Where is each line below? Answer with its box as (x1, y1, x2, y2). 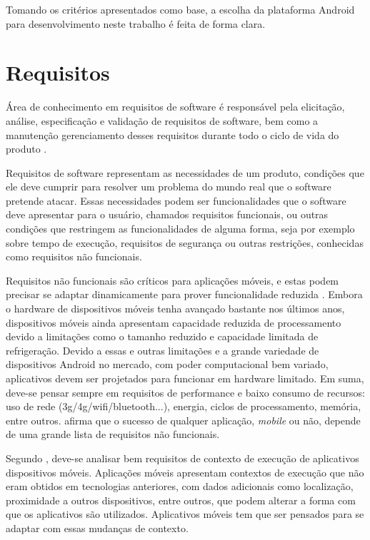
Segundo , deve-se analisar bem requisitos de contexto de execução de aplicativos (6, 450, 359, 465)
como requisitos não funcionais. (6, 249, 142, 264)
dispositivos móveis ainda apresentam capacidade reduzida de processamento (6, 315, 341, 330)
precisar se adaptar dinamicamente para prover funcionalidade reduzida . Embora (6, 287, 363, 302)
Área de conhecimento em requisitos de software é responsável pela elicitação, (6, 99, 345, 114)
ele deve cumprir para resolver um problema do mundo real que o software (6, 179, 331, 194)
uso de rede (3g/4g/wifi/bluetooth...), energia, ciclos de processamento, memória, (6, 399, 361, 414)
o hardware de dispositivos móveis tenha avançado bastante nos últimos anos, (6, 301, 345, 316)
